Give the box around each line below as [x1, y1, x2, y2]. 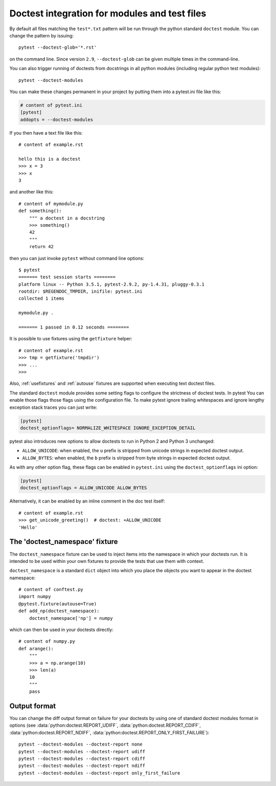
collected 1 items [18, 296, 65, 301]
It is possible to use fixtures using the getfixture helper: [9, 336, 132, 342]
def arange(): [18, 645, 54, 651]
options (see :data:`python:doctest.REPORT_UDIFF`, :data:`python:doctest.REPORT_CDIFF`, [9, 722, 201, 729]
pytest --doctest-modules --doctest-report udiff [18, 749, 146, 754]
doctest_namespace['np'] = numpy [29, 615, 113, 621]
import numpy [18, 594, 51, 600]
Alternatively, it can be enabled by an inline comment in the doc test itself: [9, 498, 166, 504]
